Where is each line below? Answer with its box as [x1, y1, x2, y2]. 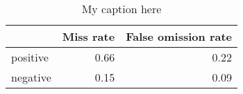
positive [11, 49, 49, 65]
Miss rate [62, 28, 115, 44]
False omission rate [126, 28, 232, 44]
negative [11, 69, 51, 85]
